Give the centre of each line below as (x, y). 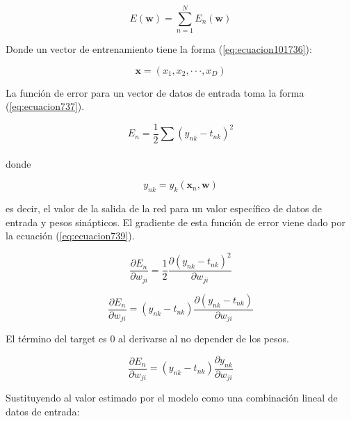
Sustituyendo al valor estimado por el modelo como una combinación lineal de (172, 398)
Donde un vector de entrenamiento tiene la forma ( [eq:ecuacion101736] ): (159, 49)
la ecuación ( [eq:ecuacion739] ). (70, 236)
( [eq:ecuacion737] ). (45, 106)
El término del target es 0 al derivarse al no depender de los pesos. (147, 339)
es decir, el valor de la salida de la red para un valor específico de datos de (164, 208)
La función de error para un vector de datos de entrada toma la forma (155, 92)
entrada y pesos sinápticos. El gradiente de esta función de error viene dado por (175, 222)
